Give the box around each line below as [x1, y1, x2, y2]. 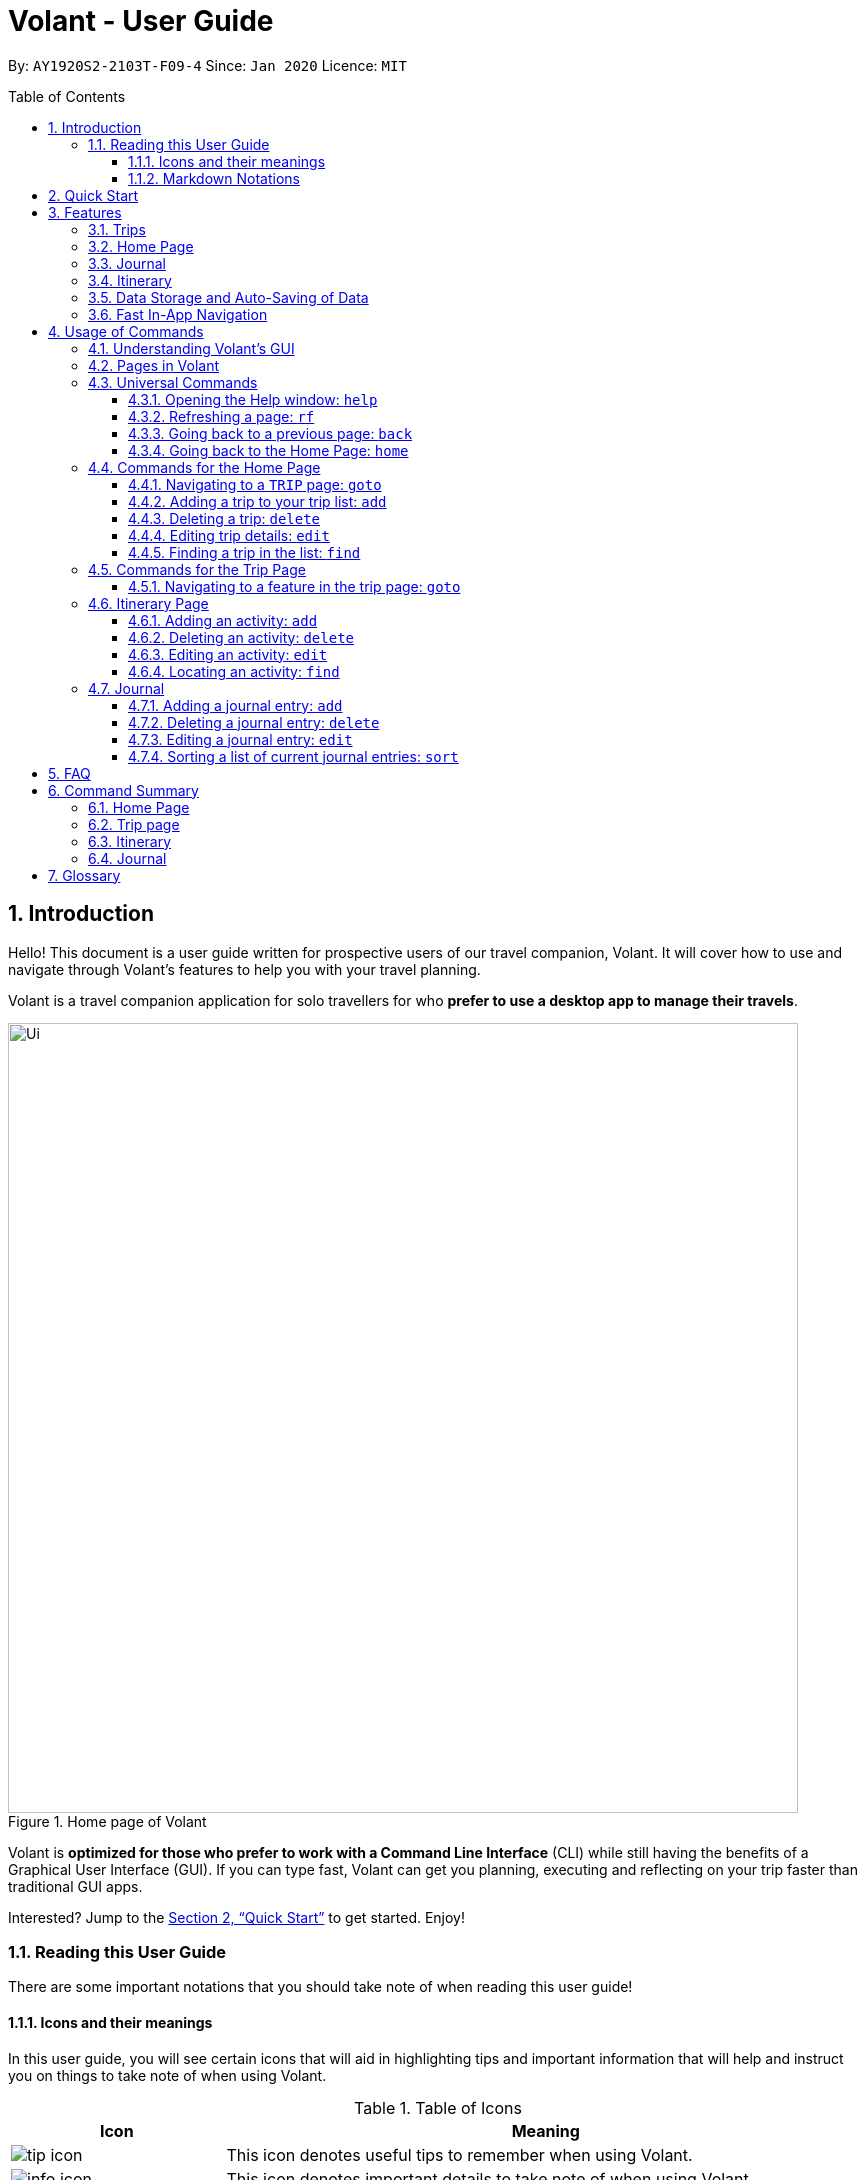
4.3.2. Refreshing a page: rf [128, 407, 315, 425]
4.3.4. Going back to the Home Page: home [128, 441, 409, 459]
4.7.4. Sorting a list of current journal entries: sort [128, 747, 459, 765]
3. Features [48, 203, 122, 221]
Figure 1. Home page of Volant [8, 1812, 207, 1830]
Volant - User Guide [8, 4, 274, 38]
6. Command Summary [48, 781, 199, 799]
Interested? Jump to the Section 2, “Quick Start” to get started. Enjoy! [8, 1908, 466, 1926]
